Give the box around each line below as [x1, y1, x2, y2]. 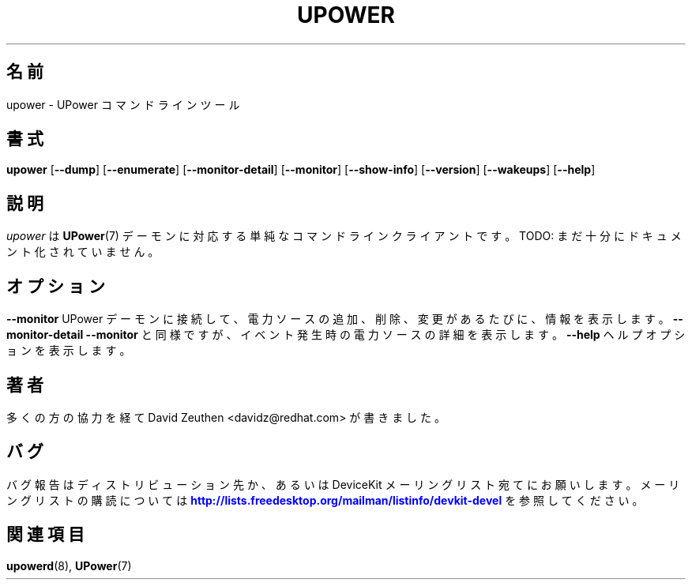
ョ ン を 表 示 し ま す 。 [6, 344, 131, 358]
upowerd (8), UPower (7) [6, 558, 132, 573]
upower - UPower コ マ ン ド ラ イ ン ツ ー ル [6, 97, 240, 111]
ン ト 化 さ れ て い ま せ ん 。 [6, 245, 160, 259]
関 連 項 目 [6, 524, 85, 545]
